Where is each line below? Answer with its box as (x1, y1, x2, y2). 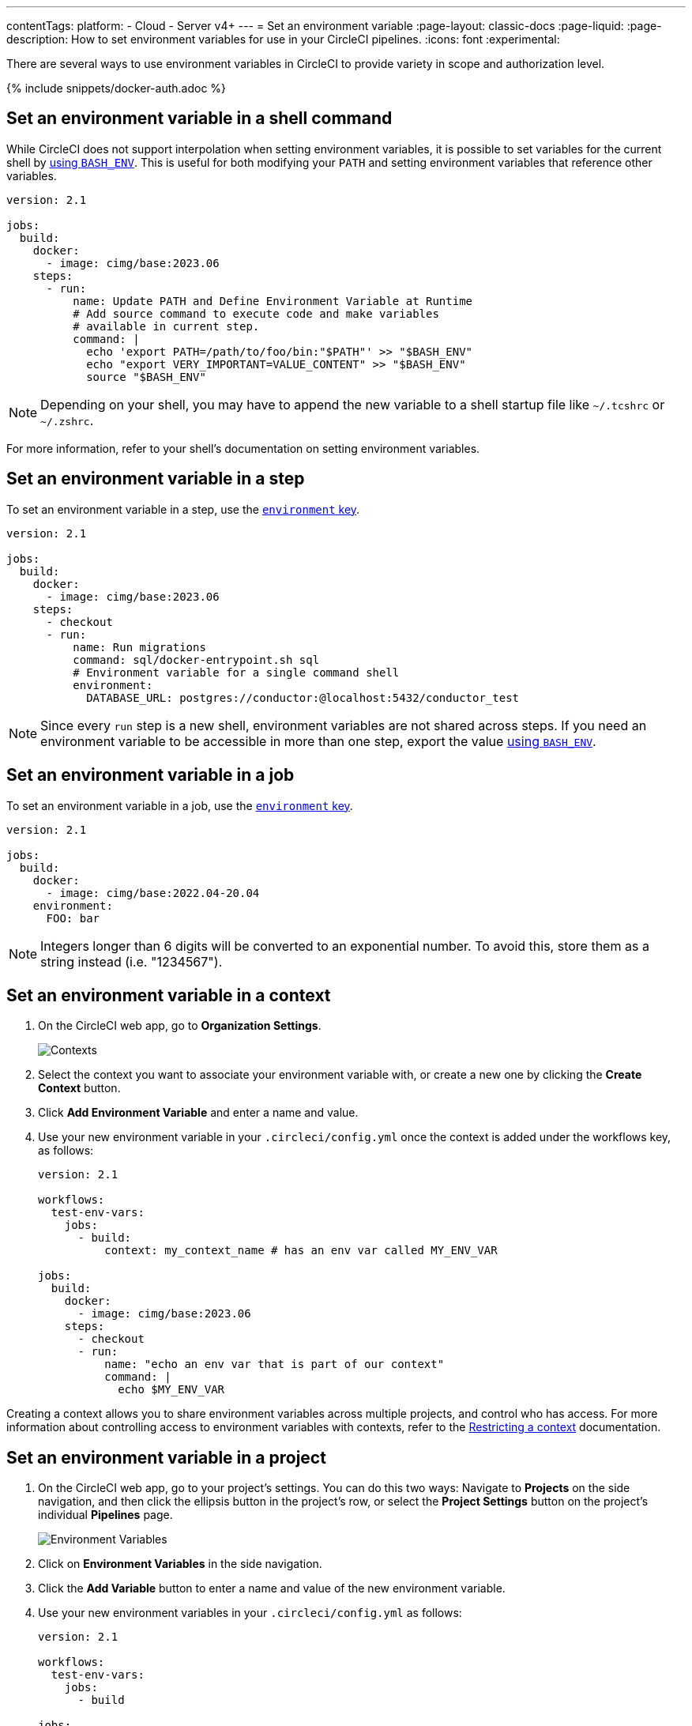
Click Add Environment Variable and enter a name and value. (38, 1106, 359, 1120)
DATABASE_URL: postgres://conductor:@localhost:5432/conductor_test (86, 691, 520, 704)
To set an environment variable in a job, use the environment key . (6, 798, 353, 812)
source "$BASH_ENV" (86, 370, 206, 383)
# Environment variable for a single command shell (73, 665, 400, 679)
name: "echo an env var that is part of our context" (104, 1358, 445, 1371)
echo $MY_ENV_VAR (118, 1383, 225, 1396)
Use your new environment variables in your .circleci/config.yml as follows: (38, 1606, 462, 1620)
